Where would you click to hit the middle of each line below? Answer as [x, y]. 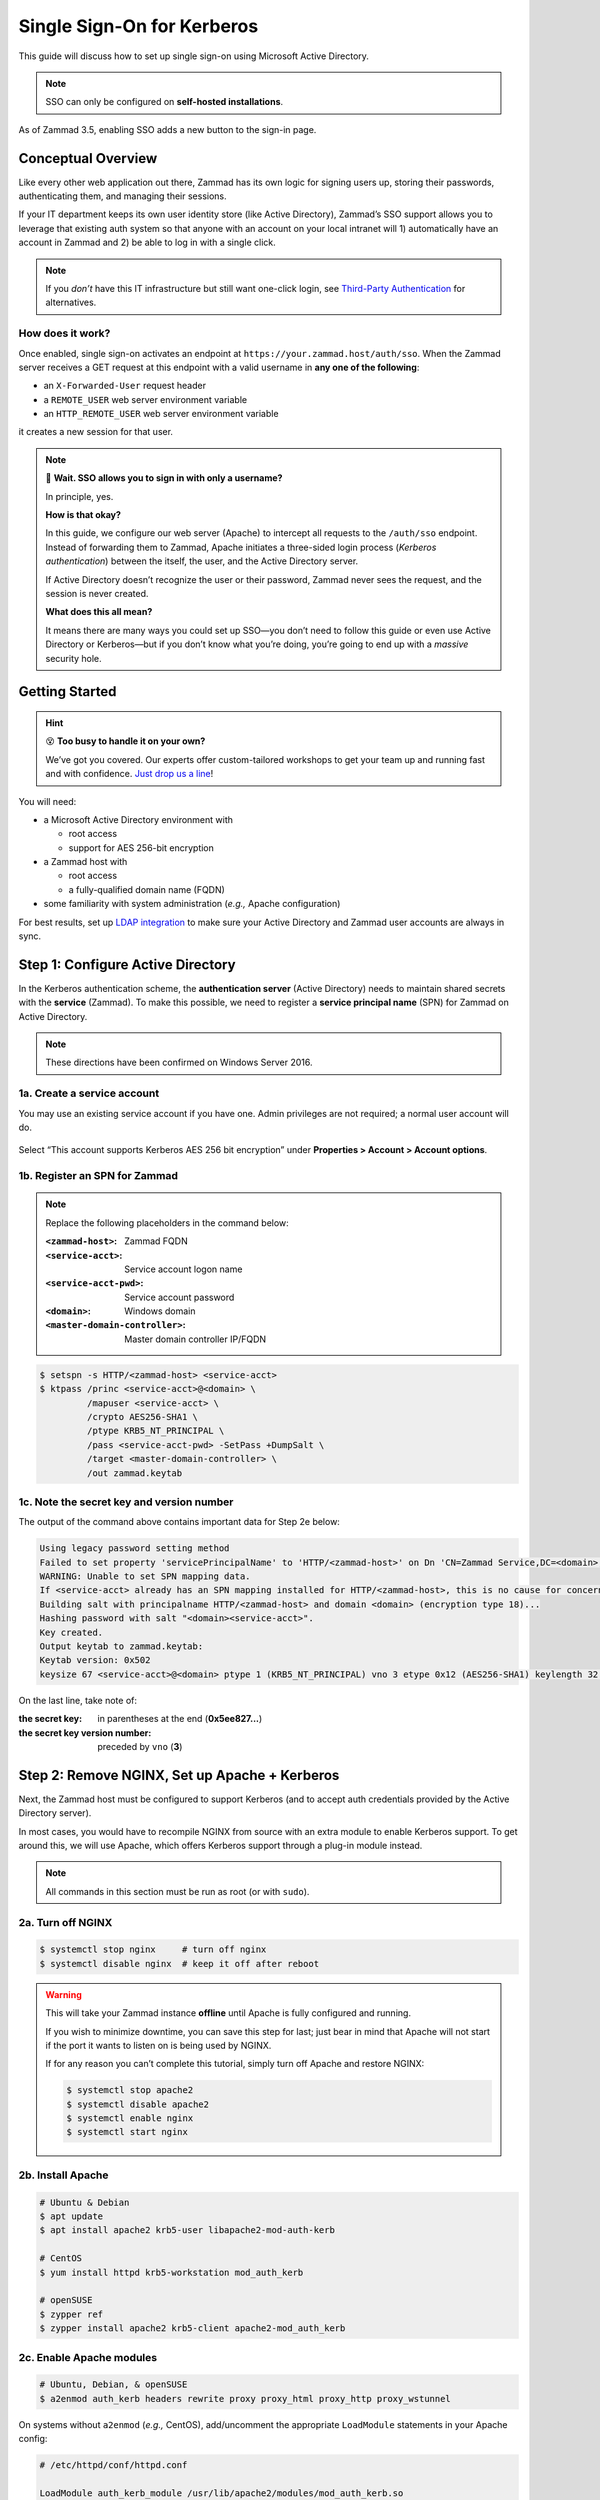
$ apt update [71, 2216]
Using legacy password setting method [134, 1548]
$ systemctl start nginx [127, 2132]
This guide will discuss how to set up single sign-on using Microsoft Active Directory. [194, 56]
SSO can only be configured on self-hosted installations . [164, 102]
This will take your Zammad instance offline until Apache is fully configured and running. [228, 2013]
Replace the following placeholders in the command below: [167, 1222]
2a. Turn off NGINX [65, 1922]
